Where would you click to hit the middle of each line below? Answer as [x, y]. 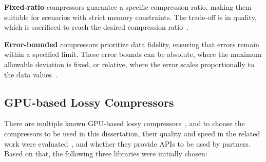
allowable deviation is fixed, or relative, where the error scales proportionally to [129, 64]
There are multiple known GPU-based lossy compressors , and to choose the [125, 123]
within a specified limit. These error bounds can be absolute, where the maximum [133, 54]
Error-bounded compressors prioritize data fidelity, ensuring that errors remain [132, 44]
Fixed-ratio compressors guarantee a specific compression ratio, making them [128, 7]
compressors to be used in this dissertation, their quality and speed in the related [132, 133]
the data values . [31, 74]
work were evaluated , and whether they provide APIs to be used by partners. [127, 143]
